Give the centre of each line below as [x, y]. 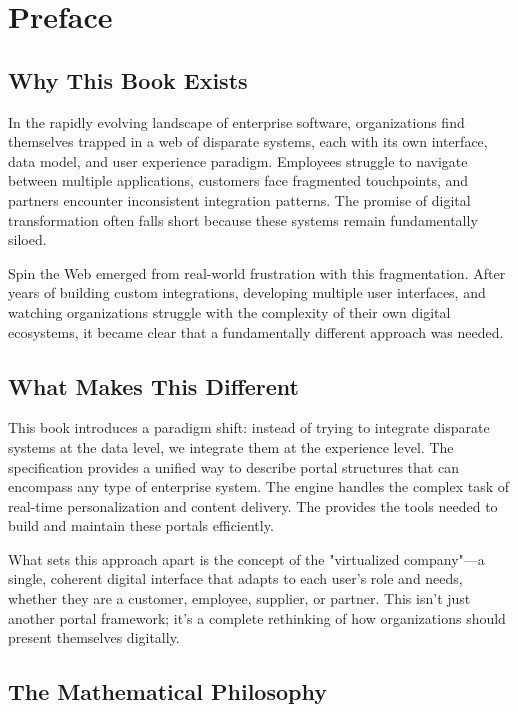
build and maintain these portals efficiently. [141, 525]
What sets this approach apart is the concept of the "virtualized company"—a [246, 558]
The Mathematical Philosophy [167, 691]
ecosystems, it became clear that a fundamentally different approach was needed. [256, 331]
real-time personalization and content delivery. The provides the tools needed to [253, 505]
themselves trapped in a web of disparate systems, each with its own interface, [248, 141]
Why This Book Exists [128, 79]
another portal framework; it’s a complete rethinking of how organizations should [257, 617]
